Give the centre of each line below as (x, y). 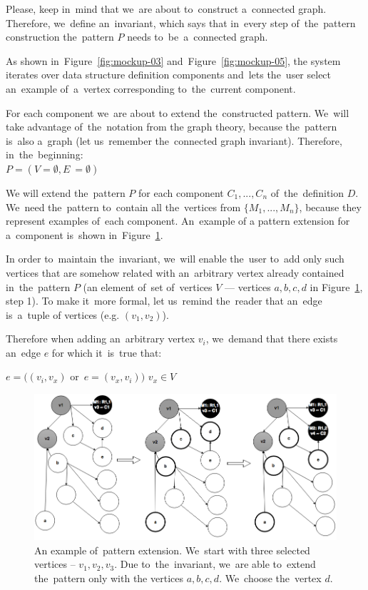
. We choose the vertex (270, 578)
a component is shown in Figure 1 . (85, 234)
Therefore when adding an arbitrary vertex (101, 339)
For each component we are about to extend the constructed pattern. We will (178, 112)
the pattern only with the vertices (109, 578)
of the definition (307, 192)
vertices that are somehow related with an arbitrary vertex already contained (175, 272)
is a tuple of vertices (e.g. (63, 314)
